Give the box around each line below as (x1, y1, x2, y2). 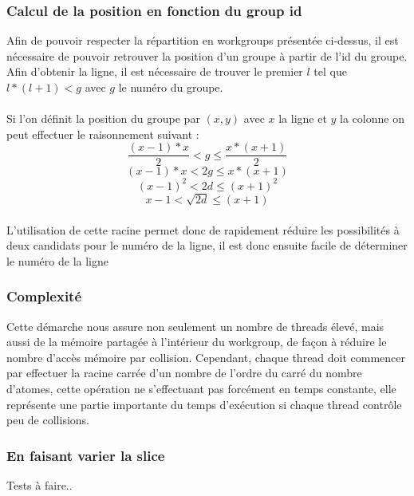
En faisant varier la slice (6, 445, 165, 465)
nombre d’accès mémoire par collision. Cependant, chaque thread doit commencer (6, 348, 406, 365)
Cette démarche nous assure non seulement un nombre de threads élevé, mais (6, 317, 384, 334)
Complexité (6, 286, 82, 306)
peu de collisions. (6, 411, 89, 428)
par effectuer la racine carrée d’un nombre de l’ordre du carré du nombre (6, 364, 362, 381)
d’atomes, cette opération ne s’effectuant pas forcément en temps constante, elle (6, 380, 396, 397)
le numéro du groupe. (118, 79, 223, 95)
